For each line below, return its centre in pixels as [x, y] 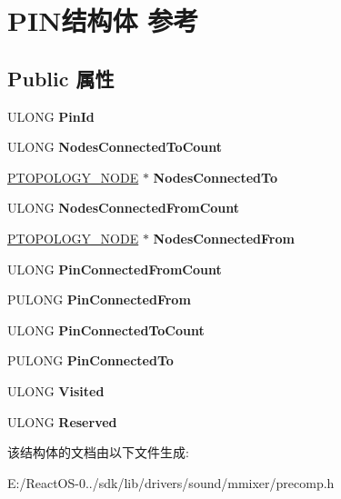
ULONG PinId [51, 116]
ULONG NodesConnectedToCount [115, 147]
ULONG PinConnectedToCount [106, 329]
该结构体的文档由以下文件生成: [98, 452]
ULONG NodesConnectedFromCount [124, 208]
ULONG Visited [56, 390]
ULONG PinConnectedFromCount [115, 269]
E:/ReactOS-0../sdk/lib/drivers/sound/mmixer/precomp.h [171, 482]
